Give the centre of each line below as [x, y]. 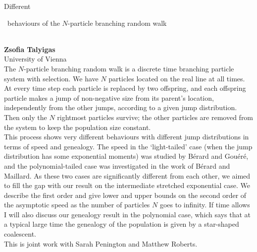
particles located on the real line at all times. [177, 78]
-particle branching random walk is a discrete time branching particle [129, 68]
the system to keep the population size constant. [77, 127]
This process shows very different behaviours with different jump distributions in [127, 137]
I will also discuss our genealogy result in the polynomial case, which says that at [128, 214]
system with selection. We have [51, 78]
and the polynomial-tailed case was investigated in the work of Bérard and [117, 165]
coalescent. [20, 234]
